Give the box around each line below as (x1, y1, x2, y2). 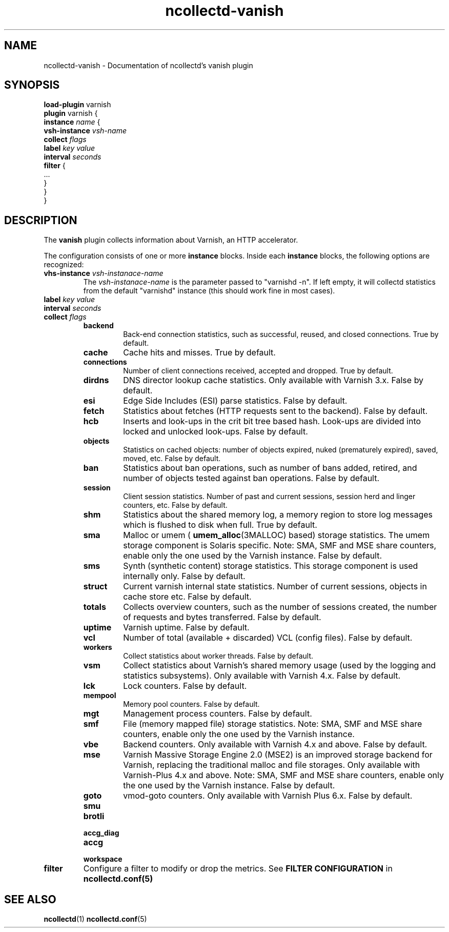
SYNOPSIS (4, 78, 60, 92)
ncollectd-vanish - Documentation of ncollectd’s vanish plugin (44, 61, 253, 70)
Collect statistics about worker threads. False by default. (123, 651, 314, 661)
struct (83, 581, 108, 592)
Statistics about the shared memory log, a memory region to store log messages (123, 509, 433, 520)
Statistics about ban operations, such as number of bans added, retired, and (123, 463, 417, 473)
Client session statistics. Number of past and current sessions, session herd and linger (123, 492, 416, 501)
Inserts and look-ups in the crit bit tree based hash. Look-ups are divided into (123, 416, 421, 427)
